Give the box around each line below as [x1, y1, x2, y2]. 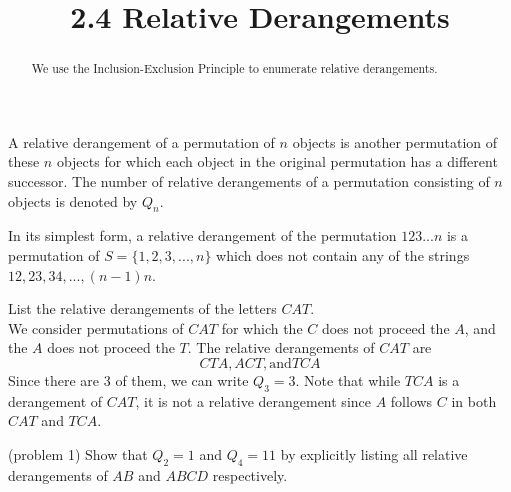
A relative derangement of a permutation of [8, 131, 275, 152]
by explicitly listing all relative [280, 443, 468, 464]
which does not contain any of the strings [216, 245, 470, 265]
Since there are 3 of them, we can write [8, 369, 249, 390]
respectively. [212, 464, 288, 485]
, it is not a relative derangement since [135, 390, 371, 411]
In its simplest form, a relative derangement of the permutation [8, 225, 397, 246]
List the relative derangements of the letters [8, 298, 277, 319]
